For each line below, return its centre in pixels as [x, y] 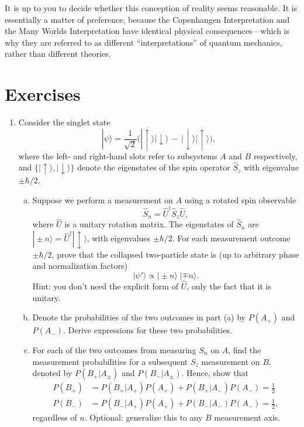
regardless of [55, 417]
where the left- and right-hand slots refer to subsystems [118, 156]
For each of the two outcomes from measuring [114, 349]
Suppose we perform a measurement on [103, 199]
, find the [245, 349]
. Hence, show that [215, 373]
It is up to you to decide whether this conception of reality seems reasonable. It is [151, 8]
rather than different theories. [58, 54]
